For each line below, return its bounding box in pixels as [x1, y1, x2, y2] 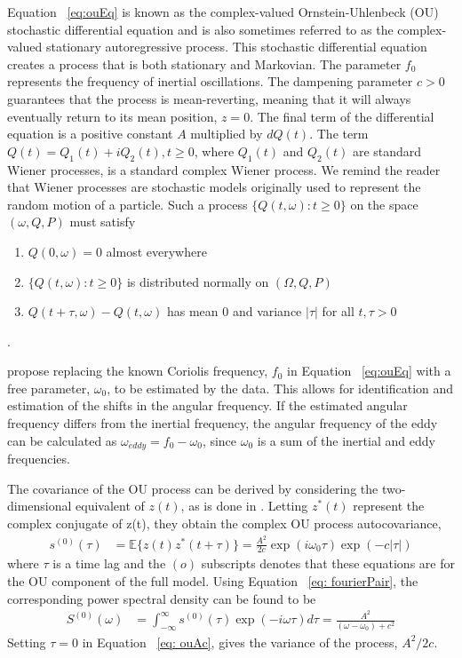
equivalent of [76, 496, 145, 515]
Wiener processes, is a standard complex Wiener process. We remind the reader [7, 160, 441, 178]
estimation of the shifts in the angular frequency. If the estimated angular [7, 396, 408, 415]
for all [322, 302, 354, 321]
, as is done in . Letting [180, 496, 308, 515]
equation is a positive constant [7, 124, 173, 143]
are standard [352, 141, 422, 160]
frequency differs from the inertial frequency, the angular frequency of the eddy [7, 414, 438, 432]
